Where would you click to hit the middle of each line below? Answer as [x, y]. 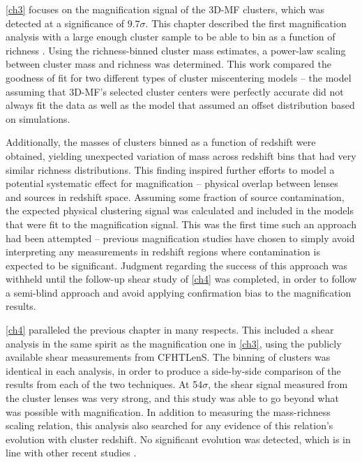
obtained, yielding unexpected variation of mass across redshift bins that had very [181, 155]
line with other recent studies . [71, 453]
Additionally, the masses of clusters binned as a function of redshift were [161, 142]
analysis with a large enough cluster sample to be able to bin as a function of [171, 37]
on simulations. [38, 118]
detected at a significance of [65, 23]
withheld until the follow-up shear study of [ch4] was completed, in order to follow [181, 279]
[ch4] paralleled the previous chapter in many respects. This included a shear [170, 330]
